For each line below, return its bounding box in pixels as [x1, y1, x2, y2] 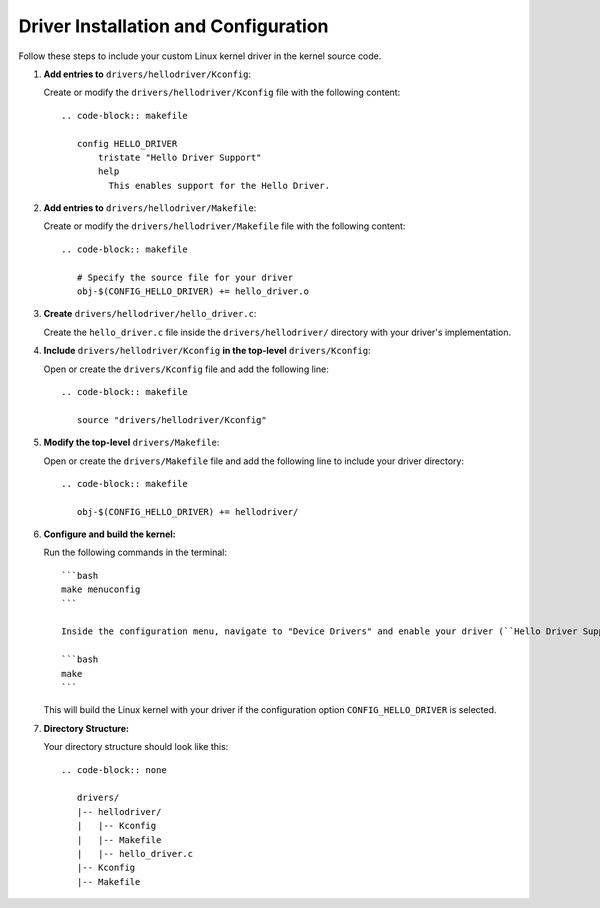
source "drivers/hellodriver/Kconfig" [76, 414, 267, 425]
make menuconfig [61, 584, 141, 595]
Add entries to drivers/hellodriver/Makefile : [43, 202, 257, 214]
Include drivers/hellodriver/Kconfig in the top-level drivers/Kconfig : [43, 345, 371, 357]
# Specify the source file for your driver [76, 271, 294, 283]
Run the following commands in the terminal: [43, 546, 228, 559]
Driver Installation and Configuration [18, 15, 329, 37]
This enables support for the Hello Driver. [108, 180, 330, 191]
